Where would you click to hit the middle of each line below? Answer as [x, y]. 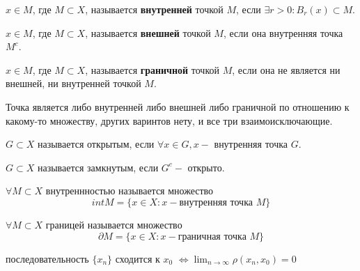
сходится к [138, 258]
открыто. [206, 167]
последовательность [47, 258]
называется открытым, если [96, 144]
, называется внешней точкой [148, 32]
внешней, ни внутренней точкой [73, 83]
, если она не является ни [286, 69]
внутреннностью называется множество [130, 191]
